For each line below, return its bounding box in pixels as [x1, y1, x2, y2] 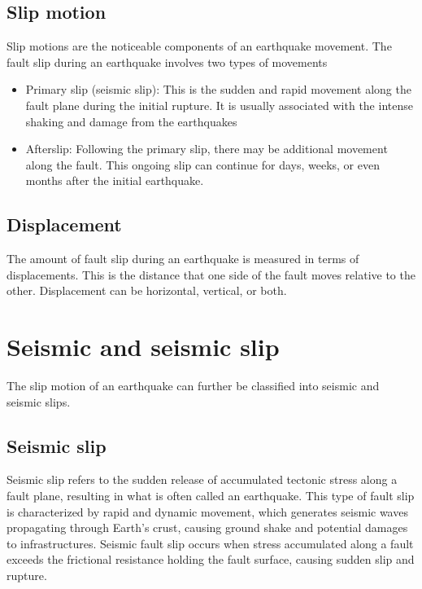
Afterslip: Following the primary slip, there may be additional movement [25, 140, 388, 157]
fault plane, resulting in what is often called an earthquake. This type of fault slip [7, 487, 415, 504]
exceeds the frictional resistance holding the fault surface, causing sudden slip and [7, 551, 415, 568]
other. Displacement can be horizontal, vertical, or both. [7, 282, 287, 299]
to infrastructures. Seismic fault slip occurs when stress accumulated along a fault [7, 534, 414, 552]
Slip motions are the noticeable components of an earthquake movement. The [7, 37, 392, 55]
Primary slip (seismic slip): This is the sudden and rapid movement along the [25, 81, 411, 98]
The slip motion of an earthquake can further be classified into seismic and [7, 377, 380, 394]
